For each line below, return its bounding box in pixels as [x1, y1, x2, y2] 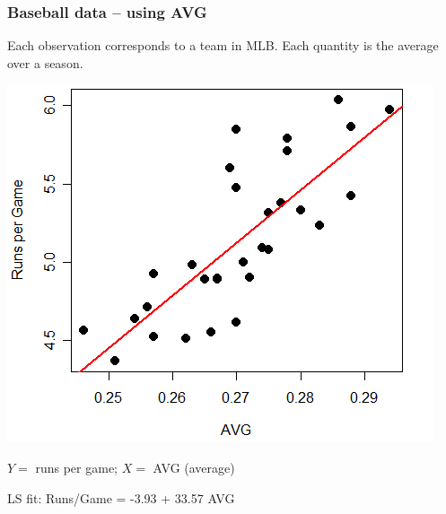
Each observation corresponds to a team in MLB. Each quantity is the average [7, 36, 439, 55]
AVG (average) [153, 458, 235, 476]
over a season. [7, 53, 83, 72]
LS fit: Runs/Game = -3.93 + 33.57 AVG [7, 488, 235, 507]
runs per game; [35, 458, 118, 476]
